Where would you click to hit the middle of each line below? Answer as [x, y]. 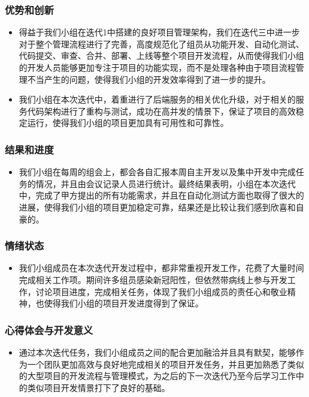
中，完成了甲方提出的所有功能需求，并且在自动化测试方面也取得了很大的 [161, 195]
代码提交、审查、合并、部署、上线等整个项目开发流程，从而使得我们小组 [161, 55]
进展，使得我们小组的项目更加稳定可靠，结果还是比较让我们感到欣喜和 [157, 207]
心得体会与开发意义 [49, 330]
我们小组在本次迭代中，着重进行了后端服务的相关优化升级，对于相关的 [157, 99]
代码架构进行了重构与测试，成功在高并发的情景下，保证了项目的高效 [161, 111]
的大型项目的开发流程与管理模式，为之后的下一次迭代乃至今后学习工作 [157, 376]
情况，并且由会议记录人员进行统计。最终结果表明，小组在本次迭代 [166, 183]
